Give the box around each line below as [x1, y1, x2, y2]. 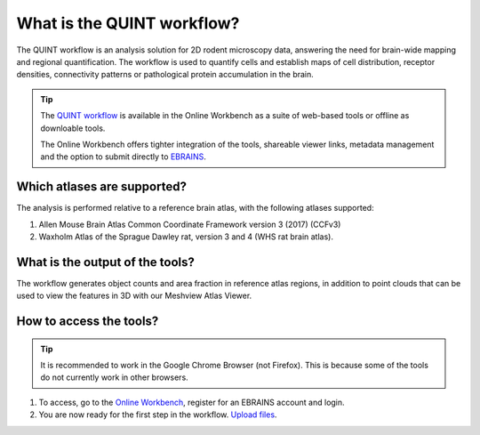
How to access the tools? [16, 314, 159, 329]
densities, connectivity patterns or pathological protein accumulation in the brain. [16, 69, 315, 80]
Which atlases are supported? [16, 179, 187, 195]
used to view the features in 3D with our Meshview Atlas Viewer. [16, 290, 252, 302]
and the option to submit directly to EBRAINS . [40, 151, 206, 162]
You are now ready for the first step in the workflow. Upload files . [38, 409, 277, 420]
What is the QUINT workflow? [16, 13, 240, 33]
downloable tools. [40, 123, 106, 133]
